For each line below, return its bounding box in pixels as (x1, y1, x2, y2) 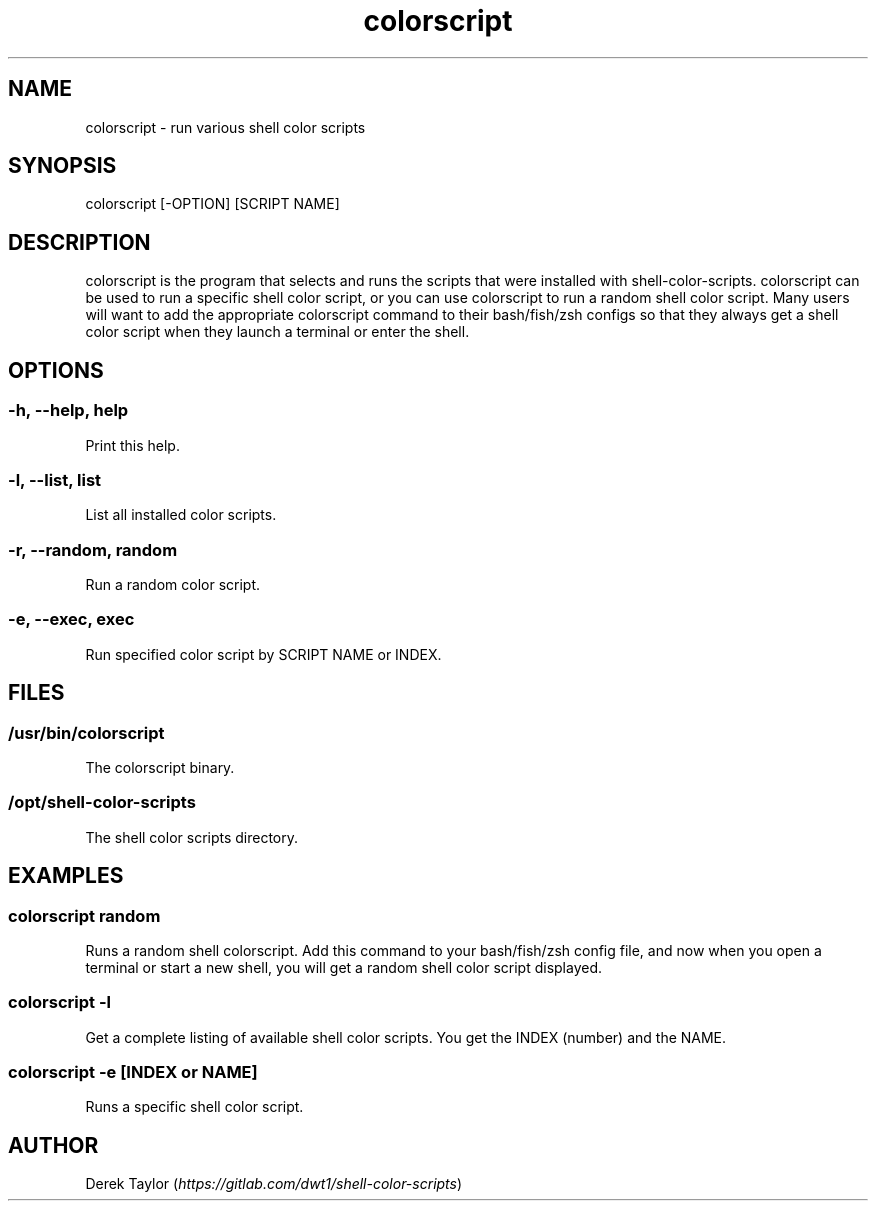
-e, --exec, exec (8, 609, 135, 630)
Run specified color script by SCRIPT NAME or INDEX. (85, 645, 442, 663)
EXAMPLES (8, 863, 124, 889)
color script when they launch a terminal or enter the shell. (85, 323, 470, 341)
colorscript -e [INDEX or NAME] (8, 1062, 258, 1083)
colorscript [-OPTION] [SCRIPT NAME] (85, 195, 340, 213)
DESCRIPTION (8, 229, 151, 255)
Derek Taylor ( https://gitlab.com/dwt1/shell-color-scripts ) (85, 1175, 463, 1193)
